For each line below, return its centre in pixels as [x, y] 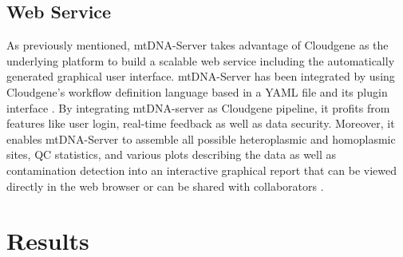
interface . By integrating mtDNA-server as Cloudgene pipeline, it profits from [198, 107]
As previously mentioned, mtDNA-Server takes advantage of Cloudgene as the [198, 45]
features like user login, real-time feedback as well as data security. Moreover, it [201, 123]
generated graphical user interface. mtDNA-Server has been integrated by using [201, 76]
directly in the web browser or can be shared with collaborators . [165, 186]
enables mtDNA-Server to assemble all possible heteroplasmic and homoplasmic [201, 138]
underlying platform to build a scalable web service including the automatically [201, 60]
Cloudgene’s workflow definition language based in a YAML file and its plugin [197, 91]
